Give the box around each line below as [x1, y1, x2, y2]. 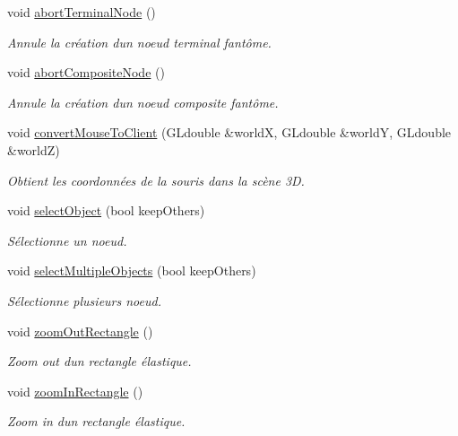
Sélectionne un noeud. [7, 231, 127, 249]
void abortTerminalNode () [7, 3, 156, 21]
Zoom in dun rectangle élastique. [7, 412, 186, 431]
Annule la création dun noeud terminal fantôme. [7, 32, 272, 51]
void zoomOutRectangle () [7, 321, 153, 340]
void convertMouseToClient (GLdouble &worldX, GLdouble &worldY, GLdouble [7, 123, 452, 142]
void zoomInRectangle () [7, 381, 143, 400]
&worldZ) [7, 140, 60, 159]
